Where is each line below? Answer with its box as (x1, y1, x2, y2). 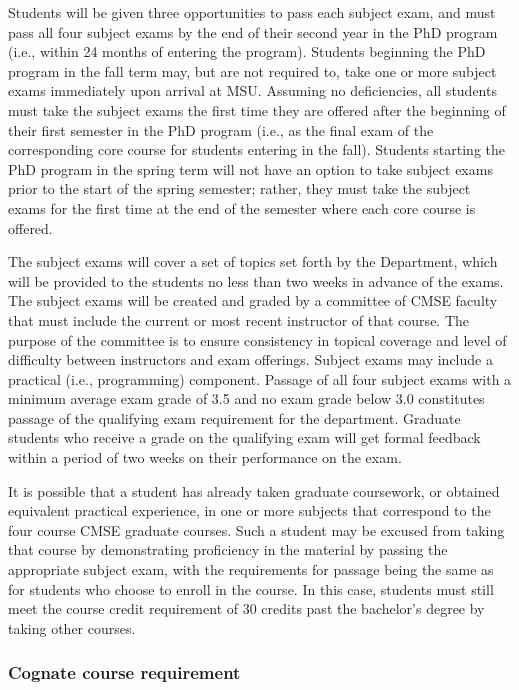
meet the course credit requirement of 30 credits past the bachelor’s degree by (8, 598, 485, 619)
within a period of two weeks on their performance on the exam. (8, 447, 402, 468)
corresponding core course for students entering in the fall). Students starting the (8, 139, 505, 160)
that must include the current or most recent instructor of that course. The (8, 309, 470, 330)
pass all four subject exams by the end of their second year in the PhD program (8, 21, 498, 42)
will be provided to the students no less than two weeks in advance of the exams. (8, 270, 504, 291)
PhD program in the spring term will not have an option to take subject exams (8, 158, 493, 179)
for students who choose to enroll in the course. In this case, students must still (8, 578, 494, 599)
